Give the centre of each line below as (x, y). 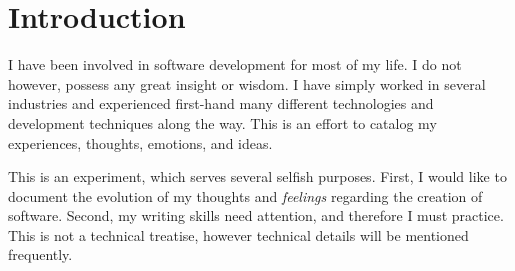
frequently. (40, 254)
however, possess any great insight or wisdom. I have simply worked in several (247, 83)
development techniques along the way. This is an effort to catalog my (222, 122)
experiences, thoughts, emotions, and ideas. (140, 142)
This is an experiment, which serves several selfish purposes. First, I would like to (257, 176)
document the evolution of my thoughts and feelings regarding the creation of (245, 195)
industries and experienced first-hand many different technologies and (221, 103)
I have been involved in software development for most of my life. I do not (235, 64)
